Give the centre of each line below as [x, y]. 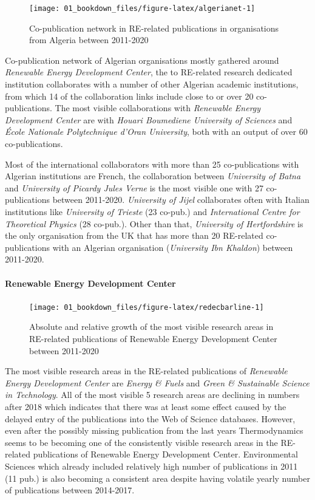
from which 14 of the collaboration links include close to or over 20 [129, 96]
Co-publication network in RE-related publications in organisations [154, 28]
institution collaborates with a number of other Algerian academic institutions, [152, 84]
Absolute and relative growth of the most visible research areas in [151, 327]
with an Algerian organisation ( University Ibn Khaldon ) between [173, 247]
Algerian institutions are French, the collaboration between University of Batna [153, 176]
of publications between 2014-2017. [70, 490]
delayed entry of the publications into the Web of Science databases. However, [150, 418]
